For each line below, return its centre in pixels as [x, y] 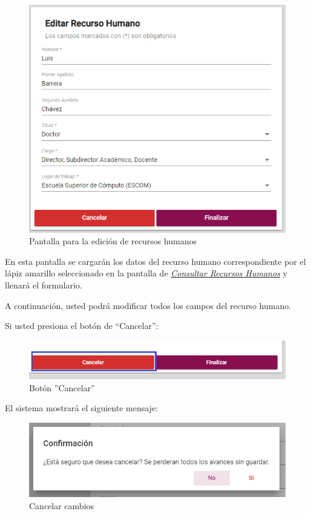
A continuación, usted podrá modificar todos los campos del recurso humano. [148, 305]
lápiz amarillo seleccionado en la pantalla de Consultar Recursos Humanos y [146, 273]
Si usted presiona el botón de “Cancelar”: [82, 326]
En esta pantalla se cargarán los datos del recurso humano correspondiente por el [155, 261]
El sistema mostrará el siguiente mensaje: [82, 408]
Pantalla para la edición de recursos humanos [113, 241]
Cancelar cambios [62, 505]
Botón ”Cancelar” [62, 387]
